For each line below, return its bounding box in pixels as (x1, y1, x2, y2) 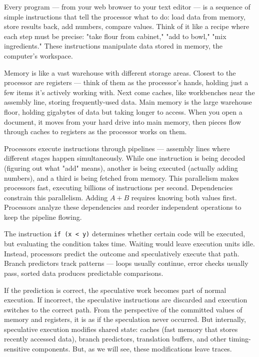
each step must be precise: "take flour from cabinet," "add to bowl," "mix (4, 31, 226, 41)
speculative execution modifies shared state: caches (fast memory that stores (4, 323, 238, 334)
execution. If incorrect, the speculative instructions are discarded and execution (4, 294, 247, 305)
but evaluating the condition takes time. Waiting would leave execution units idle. (4, 238, 255, 249)
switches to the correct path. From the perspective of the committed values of (4, 304, 242, 314)
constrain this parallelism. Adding (4, 192, 108, 202)
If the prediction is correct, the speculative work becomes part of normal (4, 284, 226, 295)
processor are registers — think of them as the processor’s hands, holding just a (4, 77, 248, 88)
